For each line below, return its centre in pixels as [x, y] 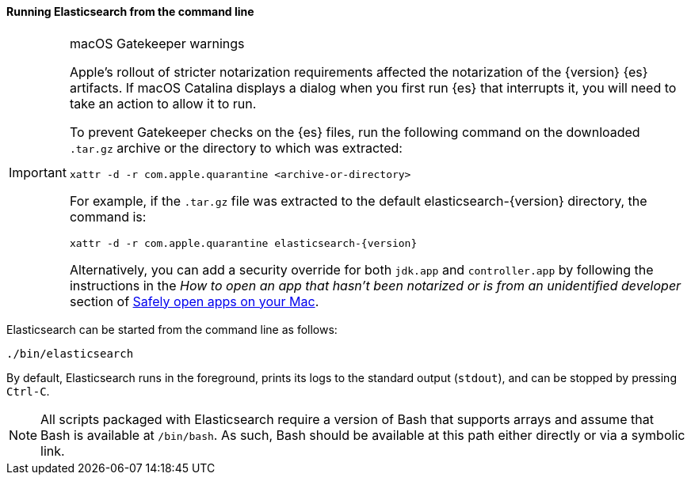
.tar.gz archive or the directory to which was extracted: [236, 148]
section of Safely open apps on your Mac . [194, 301]
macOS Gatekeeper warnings [157, 43]
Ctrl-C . [28, 391]
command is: [108, 216]
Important [38, 172]
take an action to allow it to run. [163, 103]
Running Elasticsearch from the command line [130, 11]
